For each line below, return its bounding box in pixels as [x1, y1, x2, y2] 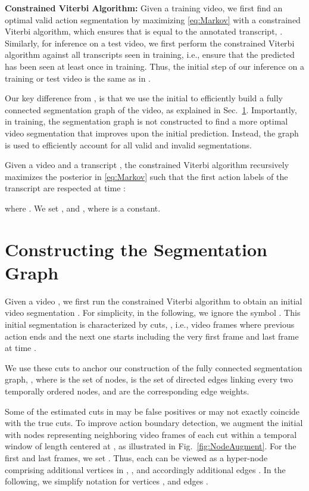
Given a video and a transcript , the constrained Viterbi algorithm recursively [5, 159, 289, 171]
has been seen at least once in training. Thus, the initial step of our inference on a [5, 60, 304, 72]
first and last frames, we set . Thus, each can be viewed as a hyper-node [5, 451, 268, 464]
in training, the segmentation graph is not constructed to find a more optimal [5, 115, 288, 128]
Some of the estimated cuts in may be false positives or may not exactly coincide [5, 405, 300, 417]
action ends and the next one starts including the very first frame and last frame [5, 330, 299, 342]
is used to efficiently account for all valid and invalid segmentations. [5, 138, 252, 151]
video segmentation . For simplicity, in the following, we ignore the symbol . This [5, 306, 301, 319]
